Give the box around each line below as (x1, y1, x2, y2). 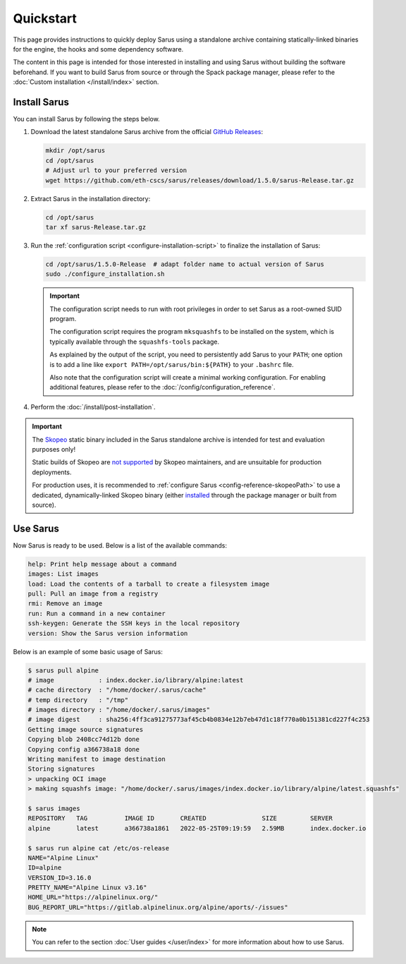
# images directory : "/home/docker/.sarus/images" (27, 706, 211, 714)
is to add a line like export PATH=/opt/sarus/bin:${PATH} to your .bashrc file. (49, 360, 294, 368)
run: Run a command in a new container (27, 609, 166, 617)
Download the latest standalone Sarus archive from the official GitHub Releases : (30, 128, 264, 136)
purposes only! (32, 445, 76, 453)
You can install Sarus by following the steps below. (13, 115, 160, 123)
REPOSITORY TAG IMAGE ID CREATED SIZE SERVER (27, 814, 333, 822)
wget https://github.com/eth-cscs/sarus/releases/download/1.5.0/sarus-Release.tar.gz (45, 176, 355, 184)
